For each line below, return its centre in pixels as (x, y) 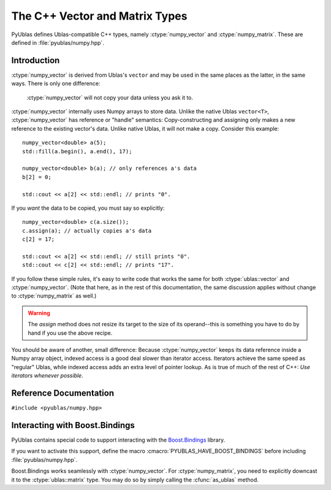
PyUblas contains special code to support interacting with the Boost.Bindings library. (118, 440)
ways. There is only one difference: (56, 83)
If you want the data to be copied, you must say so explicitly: (88, 208)
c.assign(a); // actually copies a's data (87, 231)
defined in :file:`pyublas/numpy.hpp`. (58, 42)
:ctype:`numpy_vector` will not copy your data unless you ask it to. (110, 98)
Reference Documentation (63, 393)
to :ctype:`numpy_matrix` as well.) (54, 296)
